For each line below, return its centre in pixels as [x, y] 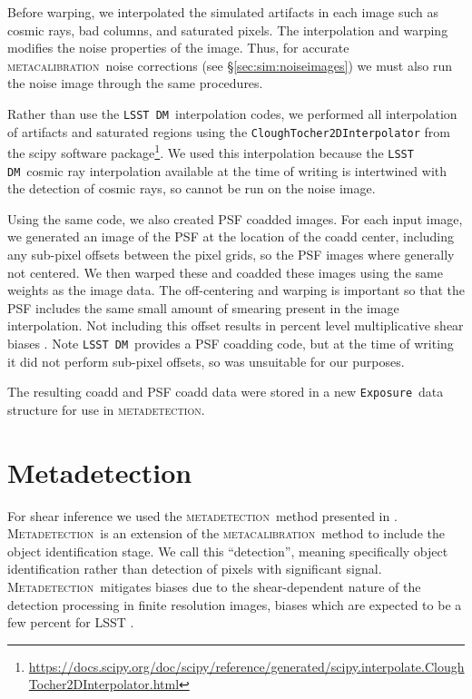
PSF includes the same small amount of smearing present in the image [203, 307]
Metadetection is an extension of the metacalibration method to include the [226, 533]
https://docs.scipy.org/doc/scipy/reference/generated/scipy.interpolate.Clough [246, 666]
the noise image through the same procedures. [135, 83]
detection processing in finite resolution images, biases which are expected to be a [235, 604]
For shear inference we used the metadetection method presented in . [202, 515]
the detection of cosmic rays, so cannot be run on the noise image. [192, 188]
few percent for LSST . [71, 622]
